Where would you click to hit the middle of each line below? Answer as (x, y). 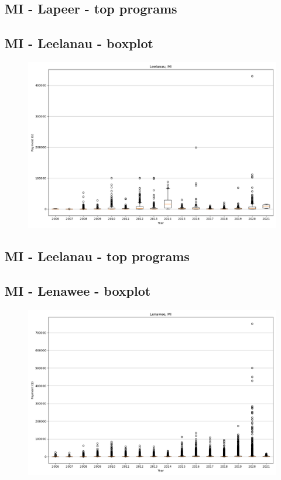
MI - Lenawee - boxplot (78, 291)
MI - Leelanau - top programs (97, 256)
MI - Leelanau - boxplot (79, 43)
